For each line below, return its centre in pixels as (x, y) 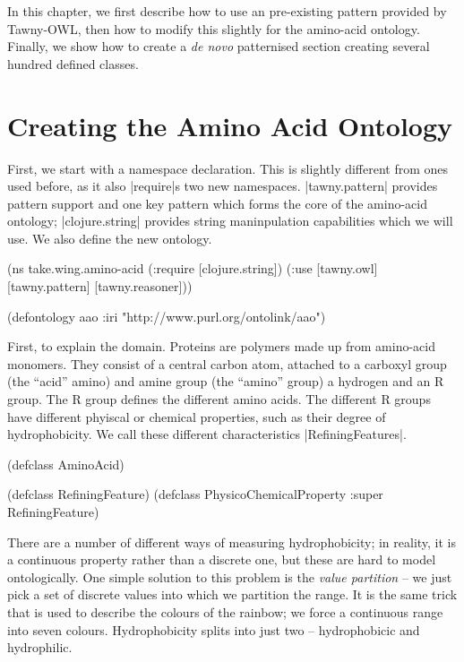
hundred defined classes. (73, 63)
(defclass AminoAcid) (66, 464)
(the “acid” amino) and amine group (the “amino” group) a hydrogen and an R (226, 381)
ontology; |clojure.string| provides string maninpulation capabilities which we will (230, 221)
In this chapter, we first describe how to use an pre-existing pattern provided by (227, 11)
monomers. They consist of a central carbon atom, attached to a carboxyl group (227, 363)
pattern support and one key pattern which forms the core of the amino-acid (217, 203)
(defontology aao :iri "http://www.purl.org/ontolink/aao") (167, 316)
